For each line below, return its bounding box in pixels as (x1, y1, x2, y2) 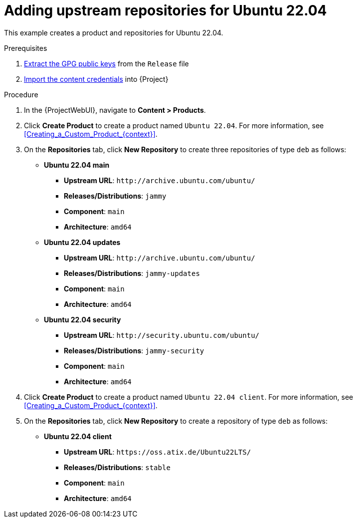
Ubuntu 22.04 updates (44, 238, 121, 247)
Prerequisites (4, 43, 47, 52)
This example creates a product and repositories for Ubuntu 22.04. (4, 28, 223, 37)
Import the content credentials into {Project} (24, 74, 169, 83)
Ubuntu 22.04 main (44, 160, 110, 169)
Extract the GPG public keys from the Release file (24, 59, 189, 68)
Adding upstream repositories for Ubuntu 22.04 (4, 2, 327, 19)
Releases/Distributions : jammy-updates (64, 268, 200, 277)
